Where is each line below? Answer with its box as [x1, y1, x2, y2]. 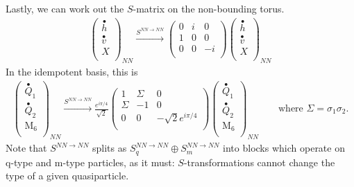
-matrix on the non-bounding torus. [133, 1, 285, 15]
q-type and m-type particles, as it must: [6, 154, 175, 169]
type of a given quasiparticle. [6, 168, 129, 183]
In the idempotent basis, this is [6, 64, 138, 79]
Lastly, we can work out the [6, 1, 124, 15]
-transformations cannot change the [183, 154, 335, 169]
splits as [92, 141, 127, 155]
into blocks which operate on [223, 141, 345, 155]
